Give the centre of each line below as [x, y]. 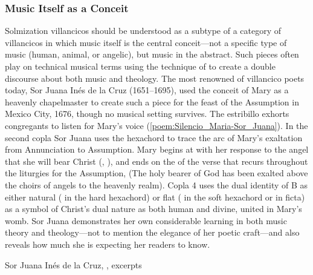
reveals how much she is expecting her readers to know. [108, 244]
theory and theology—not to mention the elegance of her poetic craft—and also [152, 232]
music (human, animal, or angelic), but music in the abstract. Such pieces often [152, 54]
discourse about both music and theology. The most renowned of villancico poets [155, 78]
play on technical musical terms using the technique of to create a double [140, 66]
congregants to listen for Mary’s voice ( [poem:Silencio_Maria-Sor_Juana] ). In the [156, 125]
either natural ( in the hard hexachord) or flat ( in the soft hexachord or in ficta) [155, 197]
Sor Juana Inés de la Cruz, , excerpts [73, 264]
